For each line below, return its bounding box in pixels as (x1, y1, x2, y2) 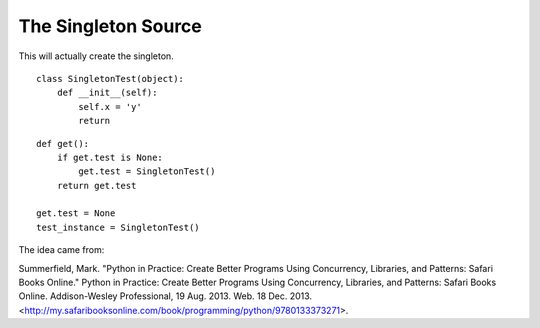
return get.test (56, 180, 137, 191)
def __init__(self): (56, 87, 158, 99)
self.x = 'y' (78, 101, 142, 112)
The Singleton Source (18, 15, 202, 37)
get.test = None (36, 208, 116, 219)
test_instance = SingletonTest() (36, 221, 200, 233)
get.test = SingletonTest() (78, 166, 216, 177)
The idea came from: (18, 244, 105, 256)
